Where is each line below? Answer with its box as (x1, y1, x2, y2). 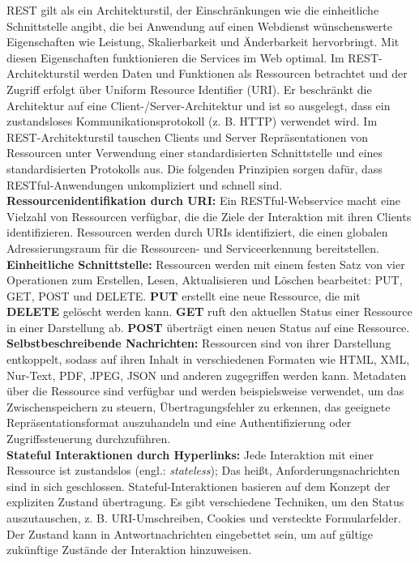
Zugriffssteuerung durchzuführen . (6, 430, 171, 447)
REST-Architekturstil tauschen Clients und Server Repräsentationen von (6, 128, 368, 145)
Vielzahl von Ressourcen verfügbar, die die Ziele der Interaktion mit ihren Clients (6, 207, 412, 224)
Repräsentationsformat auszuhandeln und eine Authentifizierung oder (6, 414, 352, 431)
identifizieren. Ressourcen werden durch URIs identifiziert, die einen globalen (6, 224, 388, 241)
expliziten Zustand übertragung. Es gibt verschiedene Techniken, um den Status (6, 493, 404, 510)
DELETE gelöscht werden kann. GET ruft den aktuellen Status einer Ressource (6, 303, 413, 320)
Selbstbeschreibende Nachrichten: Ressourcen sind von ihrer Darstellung (6, 335, 391, 352)
